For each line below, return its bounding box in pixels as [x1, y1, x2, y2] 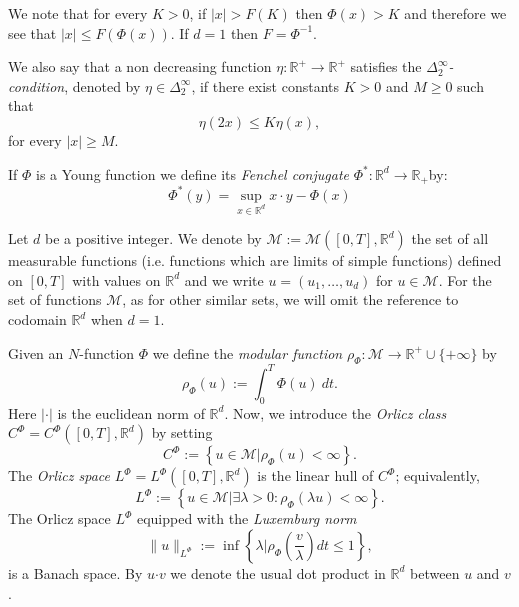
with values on [72, 269, 161, 290]
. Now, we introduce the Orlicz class [224, 402, 447, 423]
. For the [438, 269, 492, 290]
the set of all [411, 228, 489, 249]
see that [8, 22, 57, 43]
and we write [184, 269, 264, 290]
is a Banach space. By [8, 562, 143, 583]
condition [8, 75, 65, 96]
